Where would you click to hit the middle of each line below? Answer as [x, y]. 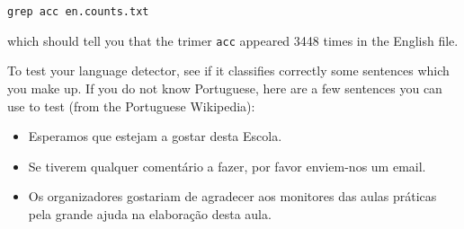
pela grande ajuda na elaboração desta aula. [150, 213]
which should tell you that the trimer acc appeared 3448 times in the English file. [233, 40]
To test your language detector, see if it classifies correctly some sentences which [228, 70]
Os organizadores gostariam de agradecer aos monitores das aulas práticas [232, 196]
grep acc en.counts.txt [78, 12]
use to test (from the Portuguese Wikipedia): [131, 106]
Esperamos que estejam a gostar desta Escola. [155, 136]
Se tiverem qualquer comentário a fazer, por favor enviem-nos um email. [227, 166]
